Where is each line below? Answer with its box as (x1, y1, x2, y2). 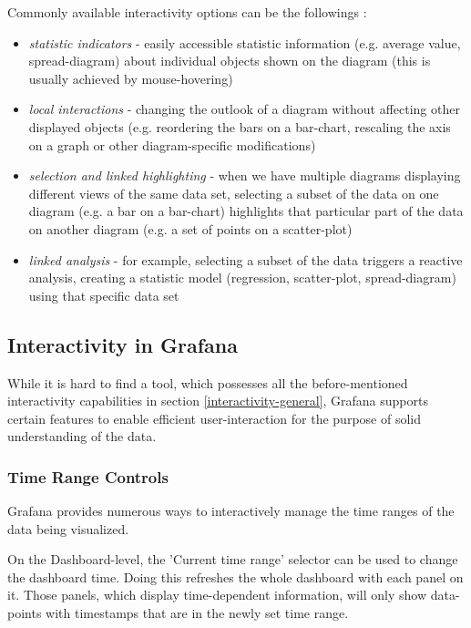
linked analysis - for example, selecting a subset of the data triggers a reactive (28, 250, 463, 269)
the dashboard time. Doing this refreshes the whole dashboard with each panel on (7, 567, 464, 586)
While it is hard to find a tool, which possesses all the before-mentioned (7, 373, 408, 392)
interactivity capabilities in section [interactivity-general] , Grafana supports (7, 391, 428, 410)
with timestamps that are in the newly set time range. (46, 603, 349, 623)
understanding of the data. (7, 427, 157, 446)
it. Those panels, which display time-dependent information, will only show (7, 585, 427, 604)
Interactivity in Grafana (7, 330, 238, 358)
